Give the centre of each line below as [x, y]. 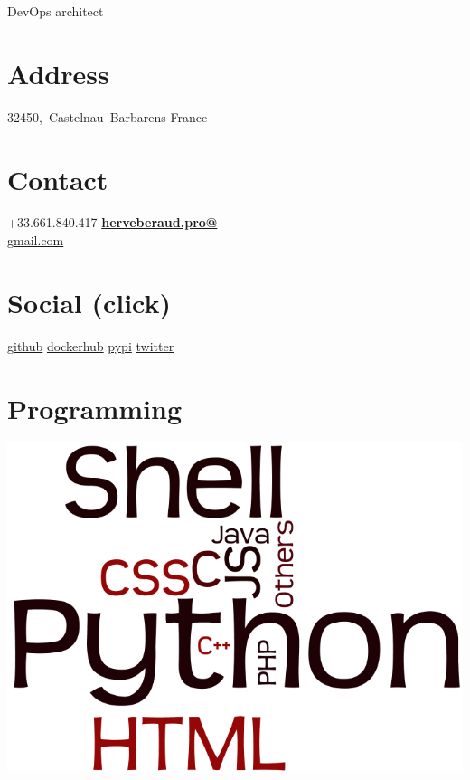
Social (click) [89, 302]
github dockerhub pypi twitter [91, 345]
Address [58, 73]
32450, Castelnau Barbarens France [108, 116]
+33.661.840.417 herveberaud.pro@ [113, 222]
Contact [58, 179]
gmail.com [36, 240]
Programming [94, 408]
